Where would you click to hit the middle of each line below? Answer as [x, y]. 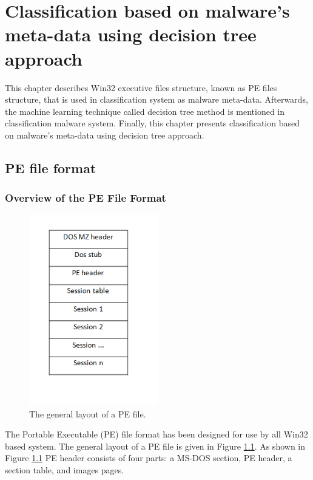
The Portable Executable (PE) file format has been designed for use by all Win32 [156, 434]
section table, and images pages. [65, 469]
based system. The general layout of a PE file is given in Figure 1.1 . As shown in [155, 446]
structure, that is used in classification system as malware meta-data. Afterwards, [156, 99]
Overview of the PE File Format [86, 198]
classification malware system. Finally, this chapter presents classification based [152, 123]
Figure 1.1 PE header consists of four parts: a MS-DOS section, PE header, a [149, 458]
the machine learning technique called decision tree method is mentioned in [145, 111]
